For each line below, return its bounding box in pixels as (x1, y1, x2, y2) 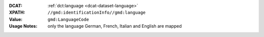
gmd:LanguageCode (47, 17, 89, 22)
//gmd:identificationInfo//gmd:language (47, 10, 146, 16)
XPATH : (9, 10, 25, 16)
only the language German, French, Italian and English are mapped (47, 23, 182, 29)
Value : (9, 16, 23, 22)
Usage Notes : (9, 23, 38, 29)
